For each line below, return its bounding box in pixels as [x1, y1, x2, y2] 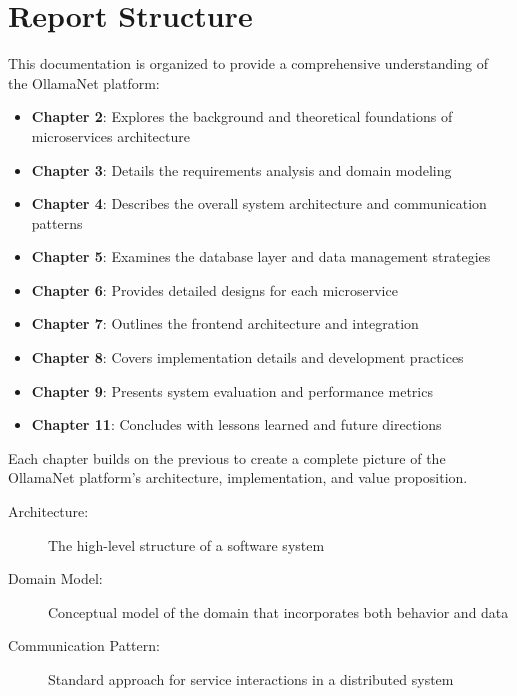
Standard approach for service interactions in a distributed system [48, 669, 454, 689]
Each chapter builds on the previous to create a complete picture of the [8, 447, 446, 468]
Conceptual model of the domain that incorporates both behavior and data [48, 601, 509, 622]
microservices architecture [31, 125, 190, 146]
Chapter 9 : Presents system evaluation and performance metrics [31, 380, 433, 401]
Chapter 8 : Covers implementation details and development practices [31, 347, 464, 368]
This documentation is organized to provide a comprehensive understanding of [8, 53, 488, 74]
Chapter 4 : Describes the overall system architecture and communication [31, 193, 487, 214]
